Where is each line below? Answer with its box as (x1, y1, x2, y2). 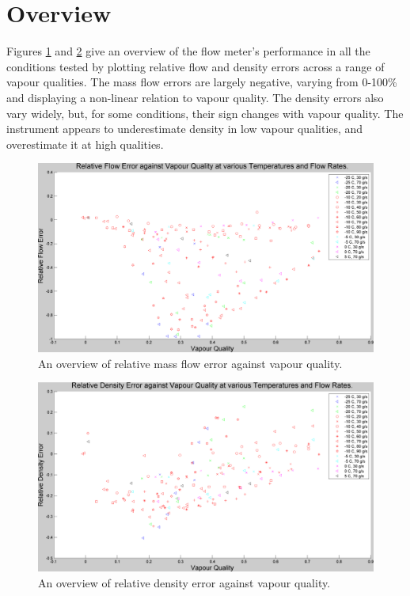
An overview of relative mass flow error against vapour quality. (38, 355, 343, 371)
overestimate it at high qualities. (6, 135, 164, 152)
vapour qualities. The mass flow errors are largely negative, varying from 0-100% (6, 74, 397, 90)
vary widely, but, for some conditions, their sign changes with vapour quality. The (6, 104, 404, 121)
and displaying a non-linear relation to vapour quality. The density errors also (6, 89, 384, 105)
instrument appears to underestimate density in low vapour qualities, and (6, 120, 363, 137)
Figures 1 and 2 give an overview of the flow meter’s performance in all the (6, 43, 370, 59)
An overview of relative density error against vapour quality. (38, 574, 331, 590)
